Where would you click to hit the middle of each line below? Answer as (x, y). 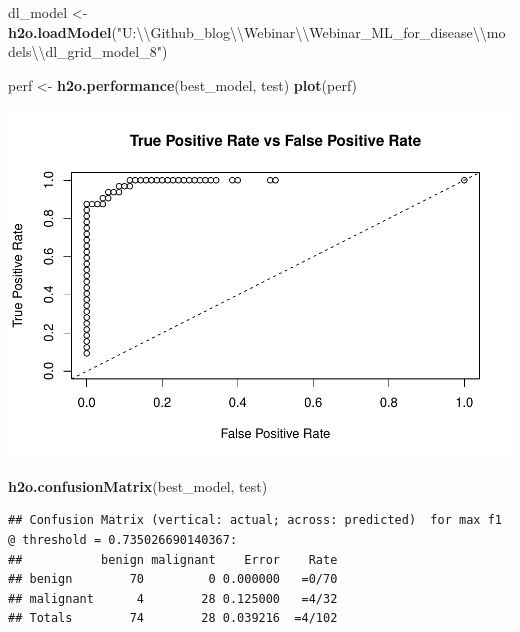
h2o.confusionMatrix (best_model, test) (138, 485)
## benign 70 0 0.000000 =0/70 (173, 579)
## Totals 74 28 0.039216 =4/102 (173, 618)
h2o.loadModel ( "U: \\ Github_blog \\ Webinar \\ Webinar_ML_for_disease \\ (247, 31)
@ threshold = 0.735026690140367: (123, 540)
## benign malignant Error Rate (173, 559)
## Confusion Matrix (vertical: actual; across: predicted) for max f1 (255, 520)
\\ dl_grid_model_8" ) (99, 51)
